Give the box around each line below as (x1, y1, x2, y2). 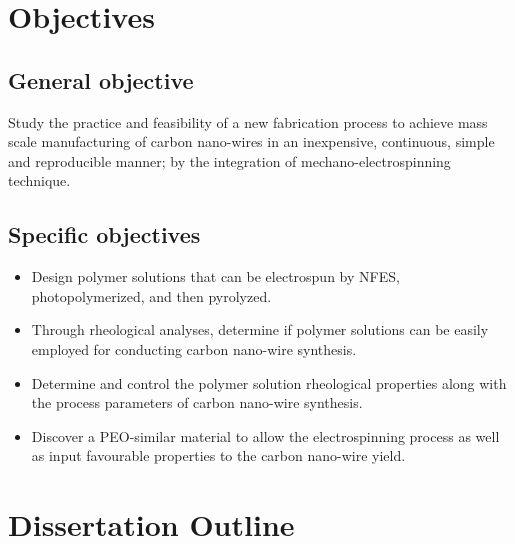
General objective (8, 64, 194, 95)
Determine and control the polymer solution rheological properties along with (31, 372, 507, 393)
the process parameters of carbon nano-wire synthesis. (31, 392, 363, 413)
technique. (8, 170, 71, 191)
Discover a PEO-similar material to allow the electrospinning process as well (31, 425, 500, 446)
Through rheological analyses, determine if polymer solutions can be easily (31, 319, 489, 340)
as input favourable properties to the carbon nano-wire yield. (31, 445, 406, 466)
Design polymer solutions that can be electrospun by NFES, (31, 266, 400, 287)
